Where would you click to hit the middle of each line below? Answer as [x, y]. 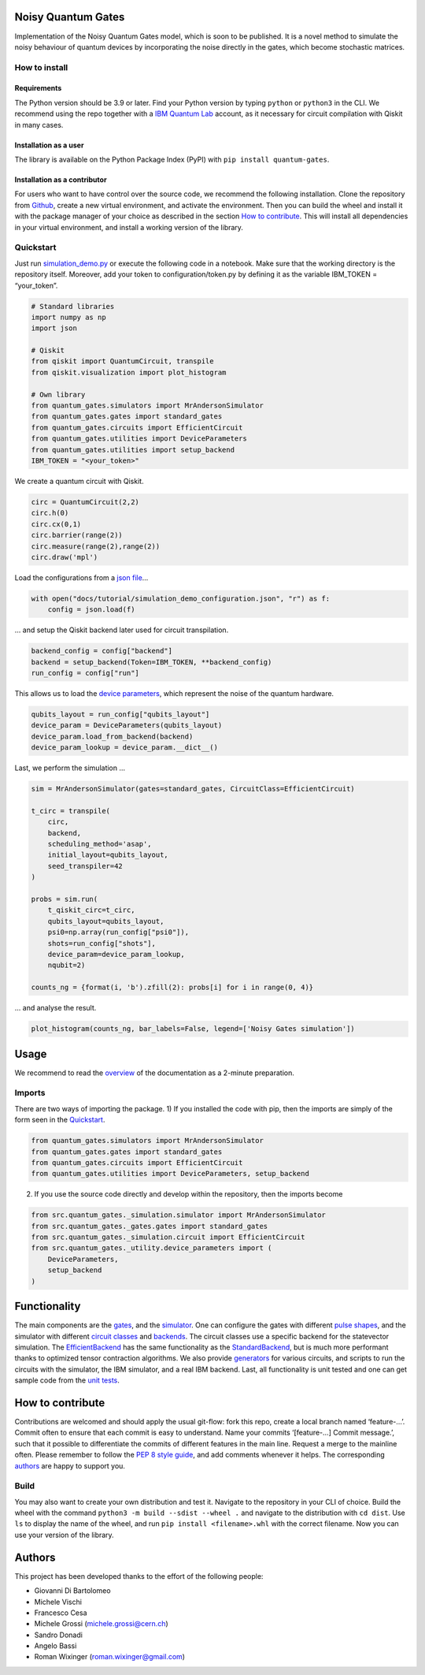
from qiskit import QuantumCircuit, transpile [122, 361]
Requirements [38, 88]
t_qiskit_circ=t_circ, [91, 910]
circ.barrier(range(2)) [77, 535]
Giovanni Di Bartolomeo [72, 1591]
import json [54, 328]
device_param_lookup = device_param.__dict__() [124, 748]
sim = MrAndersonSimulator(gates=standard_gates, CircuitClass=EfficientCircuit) [193, 789]
